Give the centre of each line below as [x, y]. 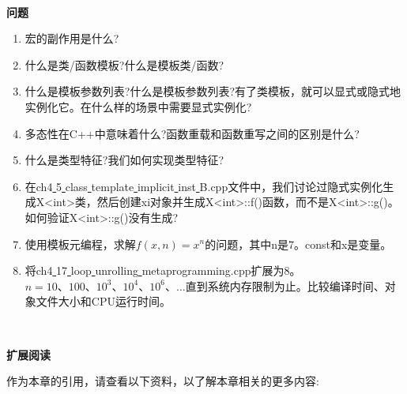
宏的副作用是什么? [72, 38]
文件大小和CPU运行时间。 [103, 301]
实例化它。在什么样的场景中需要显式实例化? [138, 106]
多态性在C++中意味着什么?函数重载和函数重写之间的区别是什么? [192, 133]
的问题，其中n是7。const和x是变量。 [298, 244]
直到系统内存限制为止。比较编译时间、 [285, 285]
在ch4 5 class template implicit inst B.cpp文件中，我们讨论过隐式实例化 [204, 186]
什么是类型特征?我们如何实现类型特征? [124, 160]
